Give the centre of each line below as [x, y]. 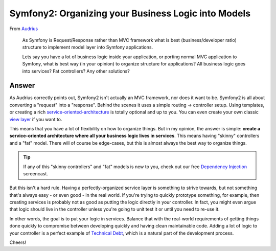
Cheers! [18, 242]
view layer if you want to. [36, 119]
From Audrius [24, 29]
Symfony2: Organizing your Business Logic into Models [130, 13]
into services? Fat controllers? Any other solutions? [76, 71]
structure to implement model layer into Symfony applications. [88, 47]
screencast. [36, 173]
